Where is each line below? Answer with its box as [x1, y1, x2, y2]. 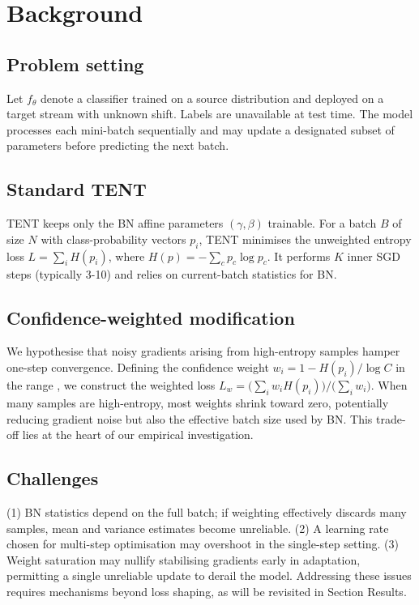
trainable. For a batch [267, 215, 377, 232]
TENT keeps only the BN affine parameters [6, 215, 224, 232]
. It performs [267, 247, 331, 264]
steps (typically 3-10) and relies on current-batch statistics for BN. [6, 265, 337, 282]
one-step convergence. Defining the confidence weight [6, 358, 269, 375]
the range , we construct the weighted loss [6, 376, 216, 393]
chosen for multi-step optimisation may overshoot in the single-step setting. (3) [6, 535, 399, 552]
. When [370, 376, 408, 393]
